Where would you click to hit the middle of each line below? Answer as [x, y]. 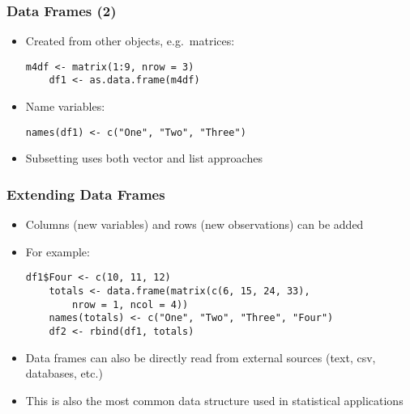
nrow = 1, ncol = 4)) [130, 304]
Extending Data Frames [86, 194]
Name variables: [65, 106]
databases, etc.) [64, 373]
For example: [58, 251]
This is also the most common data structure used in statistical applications [214, 400]
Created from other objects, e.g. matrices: [130, 41]
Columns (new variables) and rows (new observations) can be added [194, 224]
